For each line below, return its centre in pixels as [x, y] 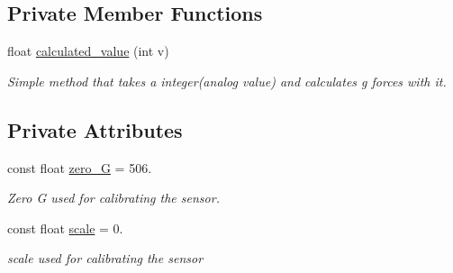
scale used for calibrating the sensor [105, 258]
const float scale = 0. [65, 227]
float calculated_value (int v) [88, 51]
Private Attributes [95, 129]
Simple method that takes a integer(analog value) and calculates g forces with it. [227, 81]
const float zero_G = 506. [80, 167]
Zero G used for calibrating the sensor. [113, 198]
